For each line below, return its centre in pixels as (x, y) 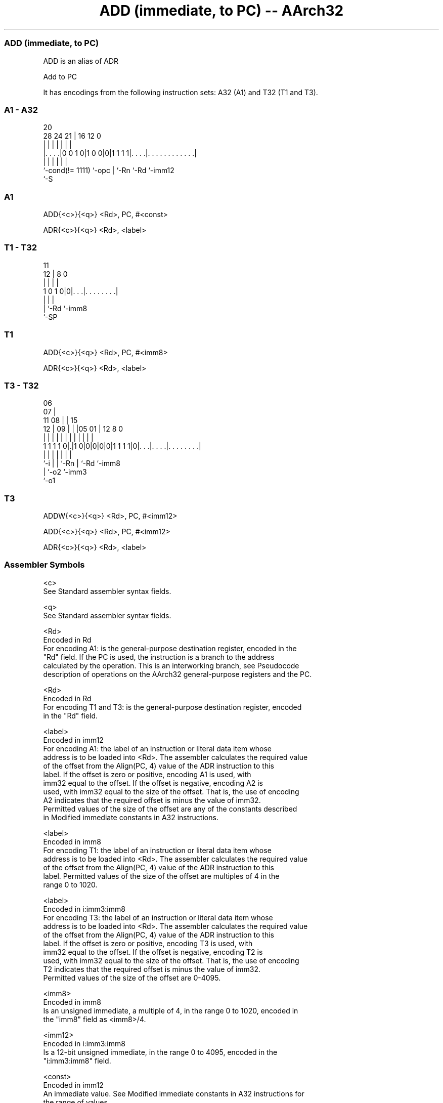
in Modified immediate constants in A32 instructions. (131, 817)
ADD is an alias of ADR (81, 61)
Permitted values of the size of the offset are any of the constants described (170, 809)
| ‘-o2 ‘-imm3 (65, 472)
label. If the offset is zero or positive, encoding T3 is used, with (148, 943)
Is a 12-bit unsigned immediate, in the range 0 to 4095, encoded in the (160, 1052)
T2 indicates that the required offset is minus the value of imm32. (152, 969)
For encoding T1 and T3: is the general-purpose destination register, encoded (172, 707)
